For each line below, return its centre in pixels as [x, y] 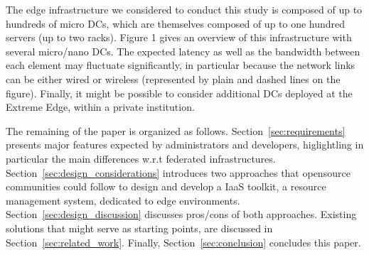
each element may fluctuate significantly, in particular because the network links [181, 65]
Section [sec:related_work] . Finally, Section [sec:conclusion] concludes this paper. [183, 242]
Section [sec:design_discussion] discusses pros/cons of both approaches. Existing [181, 214]
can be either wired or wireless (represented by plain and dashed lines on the [173, 78]
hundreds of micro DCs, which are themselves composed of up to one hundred [176, 23]
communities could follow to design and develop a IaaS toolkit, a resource [166, 186]
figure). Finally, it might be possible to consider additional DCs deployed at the [179, 93]
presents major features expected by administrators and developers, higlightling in [185, 145]
